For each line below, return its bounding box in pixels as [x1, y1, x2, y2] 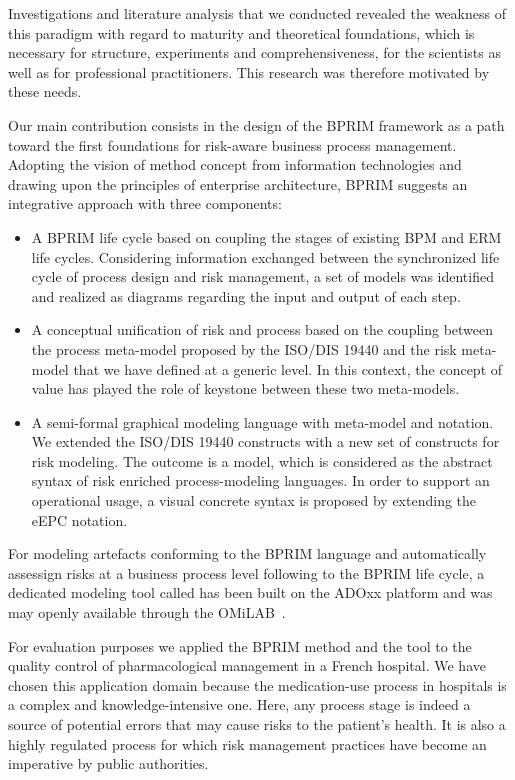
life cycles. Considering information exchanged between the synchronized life [31, 246, 500, 267]
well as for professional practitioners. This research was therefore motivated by [8, 61, 490, 82]
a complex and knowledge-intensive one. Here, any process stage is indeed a [8, 694, 471, 715]
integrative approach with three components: [8, 193, 282, 214]
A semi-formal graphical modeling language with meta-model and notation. [31, 411, 494, 432]
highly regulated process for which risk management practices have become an [8, 733, 487, 754]
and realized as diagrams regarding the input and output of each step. [31, 285, 461, 306]
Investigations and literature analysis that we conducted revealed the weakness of [8, 3, 506, 23]
